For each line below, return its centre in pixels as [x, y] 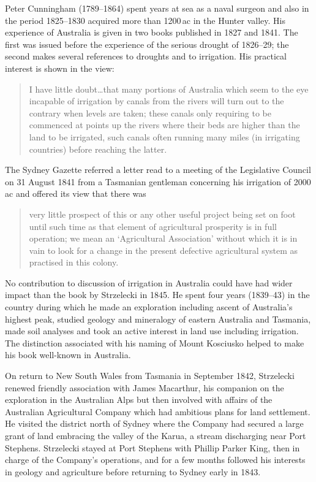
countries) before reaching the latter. [98, 149]
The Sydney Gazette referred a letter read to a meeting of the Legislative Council [158, 170]
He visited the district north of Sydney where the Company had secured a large [154, 423]
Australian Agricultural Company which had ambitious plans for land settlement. [158, 411]
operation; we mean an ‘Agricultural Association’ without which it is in [163, 238]
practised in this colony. [74, 262]
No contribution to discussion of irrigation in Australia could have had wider [149, 282]
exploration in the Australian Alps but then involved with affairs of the [139, 400]
